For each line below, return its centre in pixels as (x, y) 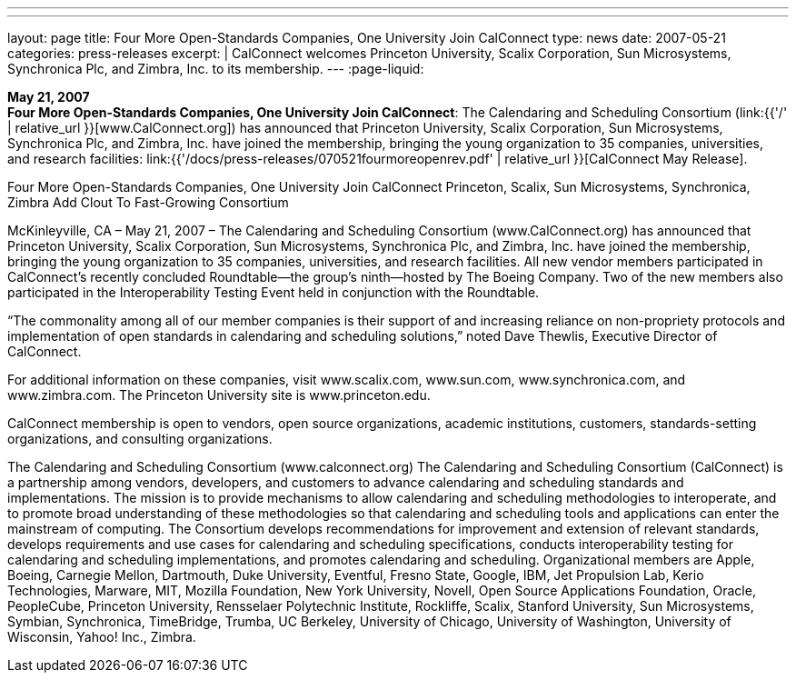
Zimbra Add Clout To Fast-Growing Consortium (148, 202)
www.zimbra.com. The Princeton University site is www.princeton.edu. (219, 395)
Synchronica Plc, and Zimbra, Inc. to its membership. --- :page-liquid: (216, 69)
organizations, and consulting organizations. (140, 439)
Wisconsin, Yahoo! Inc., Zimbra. (102, 637)
